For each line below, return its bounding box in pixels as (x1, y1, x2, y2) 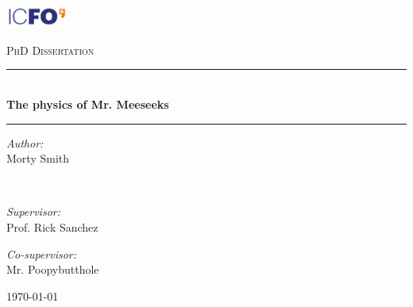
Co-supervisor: (6, 245, 77, 262)
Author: (6, 134, 44, 151)
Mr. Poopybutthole (6, 261, 99, 278)
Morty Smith (6, 150, 70, 167)
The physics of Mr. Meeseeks (6, 96, 169, 113)
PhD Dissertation (6, 41, 95, 58)
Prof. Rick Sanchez (6, 219, 98, 235)
